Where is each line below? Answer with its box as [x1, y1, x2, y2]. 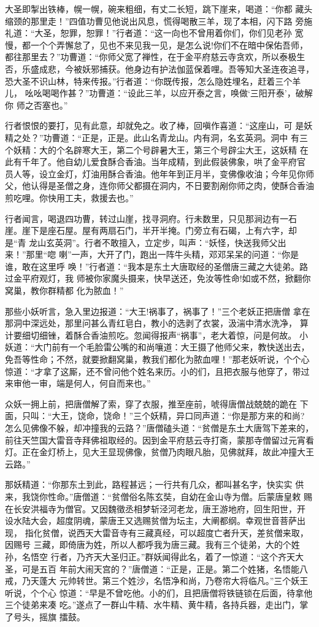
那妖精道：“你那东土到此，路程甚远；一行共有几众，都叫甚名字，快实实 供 [5, 478, 304, 491]
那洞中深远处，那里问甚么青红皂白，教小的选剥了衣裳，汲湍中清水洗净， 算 [5, 317, 309, 329]
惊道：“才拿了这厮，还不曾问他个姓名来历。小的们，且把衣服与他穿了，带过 [5, 364, 310, 377]
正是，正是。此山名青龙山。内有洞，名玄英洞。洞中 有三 [82, 131, 308, 144]
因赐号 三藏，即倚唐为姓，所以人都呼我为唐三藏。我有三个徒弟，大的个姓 [5, 538, 300, 551]
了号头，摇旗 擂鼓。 [5, 610, 85, 623]
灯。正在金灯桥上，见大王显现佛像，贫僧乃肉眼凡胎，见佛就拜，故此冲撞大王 [5, 445, 314, 458]
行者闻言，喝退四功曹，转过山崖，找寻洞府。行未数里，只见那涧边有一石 [5, 212, 297, 225]
